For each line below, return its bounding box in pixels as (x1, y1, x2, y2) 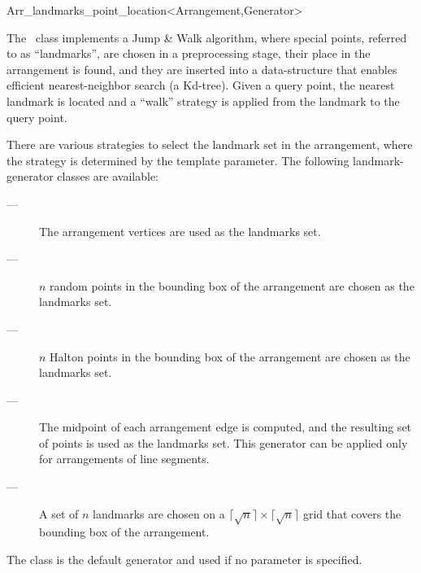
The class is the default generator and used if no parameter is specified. (7, 551, 362, 568)
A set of (39, 505, 79, 522)
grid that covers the (302, 505, 401, 522)
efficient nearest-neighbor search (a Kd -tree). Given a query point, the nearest (7, 77, 395, 94)
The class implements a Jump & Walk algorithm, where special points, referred (7, 28, 407, 46)
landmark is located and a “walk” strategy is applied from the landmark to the (7, 92, 400, 109)
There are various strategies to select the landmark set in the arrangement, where (7, 136, 413, 153)
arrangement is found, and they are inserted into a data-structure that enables (7, 60, 397, 77)
